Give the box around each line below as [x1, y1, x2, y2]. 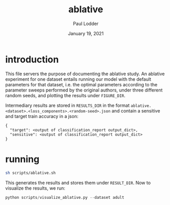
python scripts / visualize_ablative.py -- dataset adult [5, 195, 125, 200]
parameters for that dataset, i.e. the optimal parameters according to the [5, 81, 158, 87]
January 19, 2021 [68, 30, 104, 36]
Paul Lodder [73, 20, 99, 27]
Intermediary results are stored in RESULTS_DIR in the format [5, 102, 130, 108]
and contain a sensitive [111, 107, 160, 113]
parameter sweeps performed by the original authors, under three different [5, 87, 163, 93]
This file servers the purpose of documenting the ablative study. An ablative [5, 71, 165, 77]
